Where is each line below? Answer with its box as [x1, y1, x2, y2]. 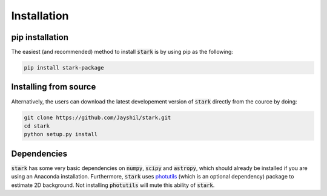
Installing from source [11, 82, 96, 92]
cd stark [24, 122, 50, 129]
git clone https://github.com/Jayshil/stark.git [24, 114, 171, 121]
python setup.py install [24, 131, 98, 138]
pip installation [11, 32, 69, 42]
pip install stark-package [24, 64, 104, 71]
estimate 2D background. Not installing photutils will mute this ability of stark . [11, 181, 215, 189]
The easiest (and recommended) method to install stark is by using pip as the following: [11, 48, 233, 56]
